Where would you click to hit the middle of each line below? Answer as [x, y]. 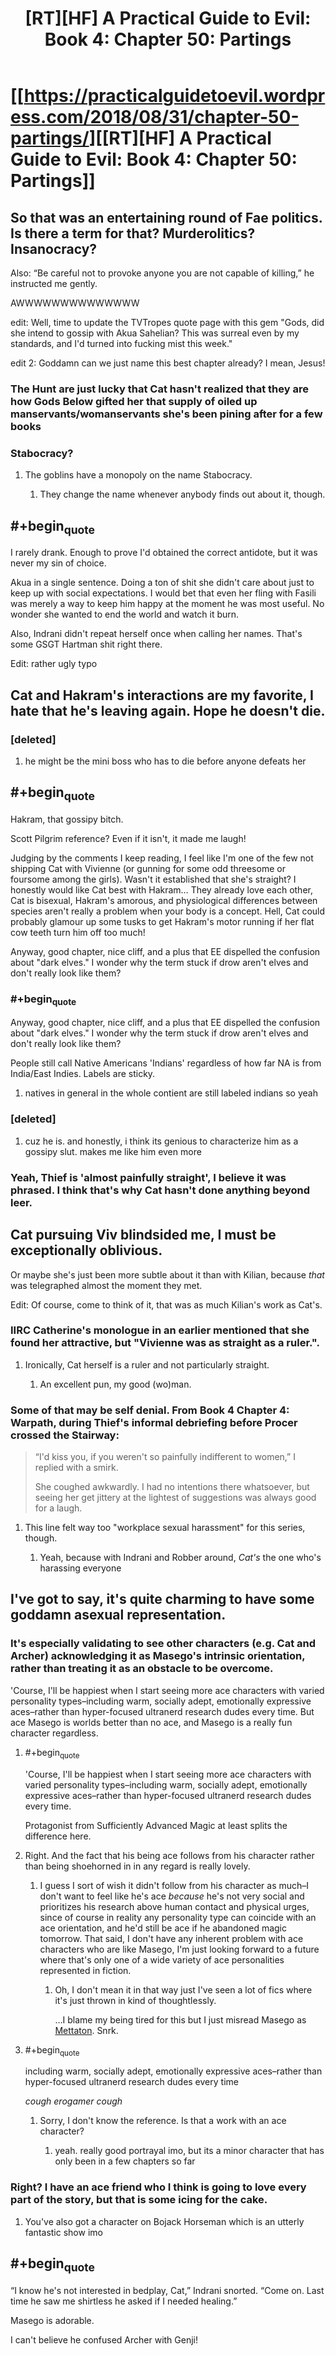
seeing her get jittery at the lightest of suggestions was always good [175, 1498]
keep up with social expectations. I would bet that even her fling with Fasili [163, 593]
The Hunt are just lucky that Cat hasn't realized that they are [159, 389]
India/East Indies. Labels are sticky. [83, 1074]
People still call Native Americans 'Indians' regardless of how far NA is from [166, 1063]
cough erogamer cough [73, 2101]
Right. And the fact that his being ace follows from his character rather [169, 1855]
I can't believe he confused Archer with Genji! [104, 2339]
